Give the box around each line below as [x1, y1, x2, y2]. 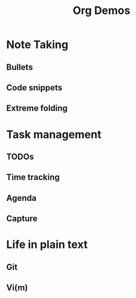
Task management [6, 127, 102, 141]
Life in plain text [6, 238, 88, 252]
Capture [6, 214, 38, 224]
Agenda [6, 192, 37, 203]
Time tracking [6, 172, 60, 183]
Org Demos [73, 4, 131, 18]
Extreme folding [6, 103, 68, 113]
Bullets [6, 62, 33, 72]
